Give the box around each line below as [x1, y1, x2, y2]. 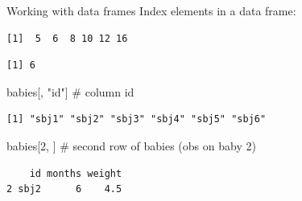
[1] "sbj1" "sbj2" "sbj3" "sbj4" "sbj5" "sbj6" [6, 113, 267, 125]
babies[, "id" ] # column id [6, 83, 134, 100]
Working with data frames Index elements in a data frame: [6, 2, 296, 18]
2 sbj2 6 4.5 [6, 183, 122, 195]
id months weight [29, 167, 122, 179]
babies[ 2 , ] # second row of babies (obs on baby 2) [6, 137, 256, 154]
